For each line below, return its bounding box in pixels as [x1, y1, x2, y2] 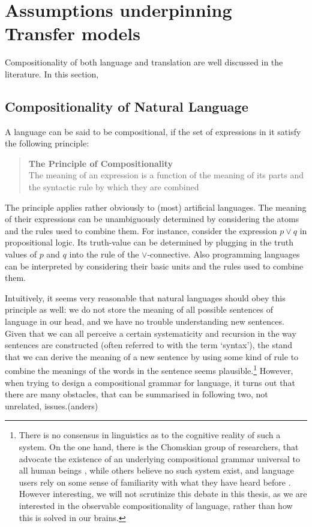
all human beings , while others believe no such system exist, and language [19, 464, 294, 477]
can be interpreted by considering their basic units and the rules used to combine [5, 259, 304, 272]
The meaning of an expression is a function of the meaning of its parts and [28, 169, 304, 181]
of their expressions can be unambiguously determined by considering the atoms [5, 212, 299, 225]
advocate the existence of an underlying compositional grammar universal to [19, 452, 301, 465]
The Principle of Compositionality [28, 157, 173, 169]
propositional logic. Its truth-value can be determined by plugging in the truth [5, 236, 294, 248]
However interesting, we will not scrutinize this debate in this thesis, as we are [19, 487, 307, 500]
